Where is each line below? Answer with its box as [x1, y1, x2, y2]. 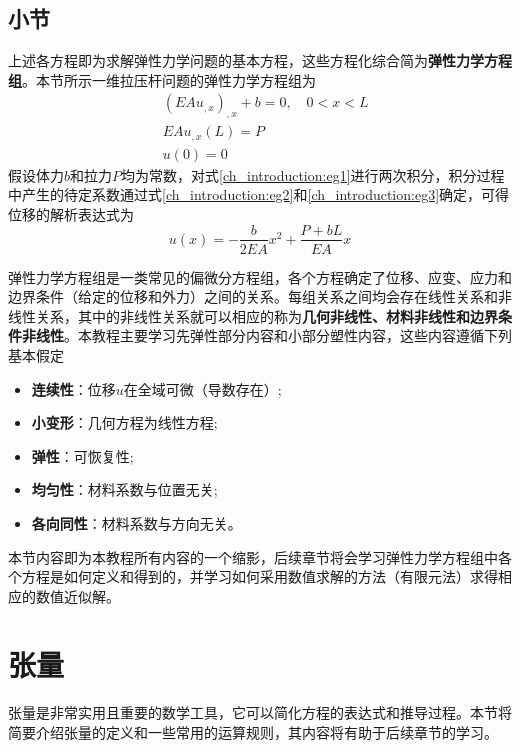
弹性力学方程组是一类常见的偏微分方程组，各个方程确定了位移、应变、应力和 [8, 266, 512, 287]
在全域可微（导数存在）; [123, 378, 282, 399]
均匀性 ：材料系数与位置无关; [31, 479, 218, 500]
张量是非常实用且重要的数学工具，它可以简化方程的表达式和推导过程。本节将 [8, 702, 512, 723]
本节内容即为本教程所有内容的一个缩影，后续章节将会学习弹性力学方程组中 [8, 546, 498, 567]
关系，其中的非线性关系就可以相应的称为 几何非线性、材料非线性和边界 [35, 305, 498, 326]
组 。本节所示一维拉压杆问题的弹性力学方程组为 [8, 69, 316, 90]
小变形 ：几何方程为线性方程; [31, 412, 218, 433]
